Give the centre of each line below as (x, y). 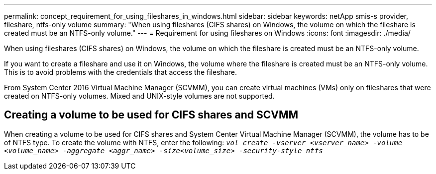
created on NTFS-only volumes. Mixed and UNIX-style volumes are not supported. (139, 96)
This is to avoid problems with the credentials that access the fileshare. (120, 72)
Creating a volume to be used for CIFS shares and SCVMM (151, 115)
